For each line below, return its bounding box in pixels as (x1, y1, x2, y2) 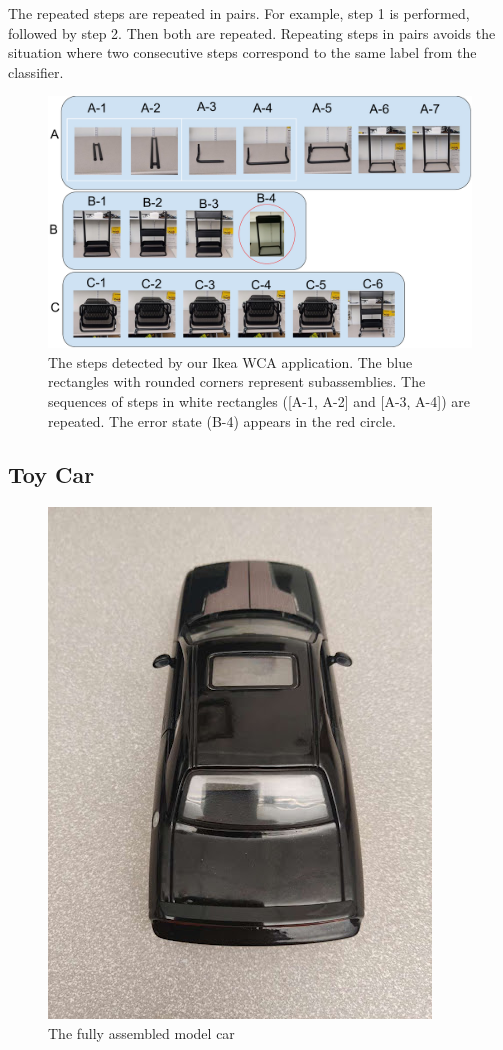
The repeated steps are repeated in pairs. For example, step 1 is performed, (8, 3, 470, 23)
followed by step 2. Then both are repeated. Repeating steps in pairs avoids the (8, 22, 496, 43)
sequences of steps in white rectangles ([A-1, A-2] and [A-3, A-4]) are (48, 390, 470, 411)
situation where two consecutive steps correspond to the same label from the (8, 42, 477, 63)
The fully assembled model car (48, 1022, 235, 1043)
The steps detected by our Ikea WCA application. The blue (48, 351, 413, 372)
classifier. (8, 61, 64, 82)
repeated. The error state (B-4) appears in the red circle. (48, 410, 396, 431)
